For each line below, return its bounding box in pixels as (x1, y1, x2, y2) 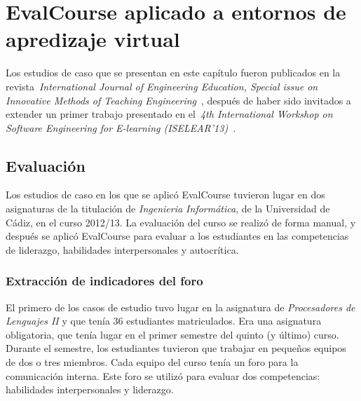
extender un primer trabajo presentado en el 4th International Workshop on (6, 107, 333, 121)
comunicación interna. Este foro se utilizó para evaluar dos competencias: (6, 368, 320, 383)
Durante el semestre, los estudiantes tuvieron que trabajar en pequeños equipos (6, 341, 346, 355)
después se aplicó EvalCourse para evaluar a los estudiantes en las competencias (6, 229, 349, 243)
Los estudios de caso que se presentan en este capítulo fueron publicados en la (6, 65, 341, 80)
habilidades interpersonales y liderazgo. (6, 382, 174, 397)
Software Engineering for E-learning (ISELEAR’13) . (6, 120, 236, 135)
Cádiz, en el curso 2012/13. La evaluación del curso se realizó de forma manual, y (6, 215, 356, 229)
